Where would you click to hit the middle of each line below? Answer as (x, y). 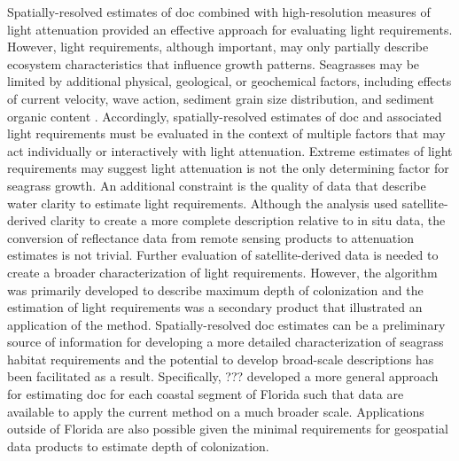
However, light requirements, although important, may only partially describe (218, 47)
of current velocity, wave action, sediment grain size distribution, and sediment (221, 98)
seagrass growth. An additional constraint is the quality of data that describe (217, 185)
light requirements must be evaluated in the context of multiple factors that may (226, 133)
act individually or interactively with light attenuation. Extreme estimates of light (230, 150)
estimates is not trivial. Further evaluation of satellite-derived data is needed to (223, 255)
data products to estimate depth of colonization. (138, 445)
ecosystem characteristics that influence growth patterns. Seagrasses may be (214, 63)
